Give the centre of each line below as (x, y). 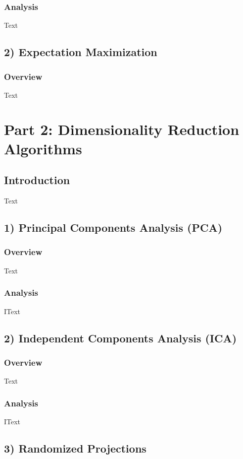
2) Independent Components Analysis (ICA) (121, 338)
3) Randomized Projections (75, 448)
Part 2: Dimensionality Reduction (122, 129)
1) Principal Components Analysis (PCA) (113, 228)
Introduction (37, 180)
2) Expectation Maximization (81, 52)
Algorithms (43, 148)
